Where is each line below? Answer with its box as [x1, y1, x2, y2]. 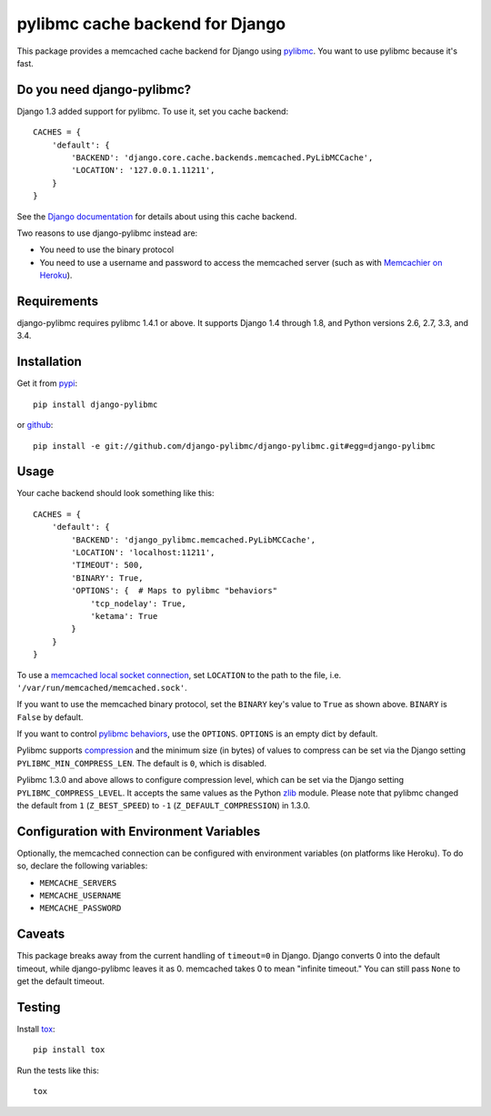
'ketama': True [90, 611, 158, 621]
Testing [16, 999, 61, 1015]
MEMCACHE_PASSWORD [39, 903, 122, 914]
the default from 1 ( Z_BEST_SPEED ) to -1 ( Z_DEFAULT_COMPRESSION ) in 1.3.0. [16, 800, 311, 811]
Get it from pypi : [16, 378, 78, 389]
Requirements [16, 293, 99, 309]
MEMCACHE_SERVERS [39, 878, 117, 888]
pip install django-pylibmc [33, 399, 158, 410]
